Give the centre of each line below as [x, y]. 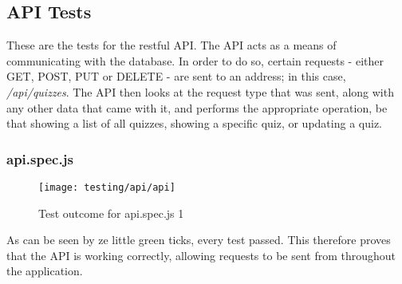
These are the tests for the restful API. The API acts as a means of [171, 45]
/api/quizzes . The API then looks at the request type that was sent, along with [200, 91]
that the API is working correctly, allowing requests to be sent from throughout [201, 255]
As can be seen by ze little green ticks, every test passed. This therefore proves [199, 240]
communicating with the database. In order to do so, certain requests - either [195, 60]
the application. [45, 271]
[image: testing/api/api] [107, 187]
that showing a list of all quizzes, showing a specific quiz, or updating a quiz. [194, 123]
